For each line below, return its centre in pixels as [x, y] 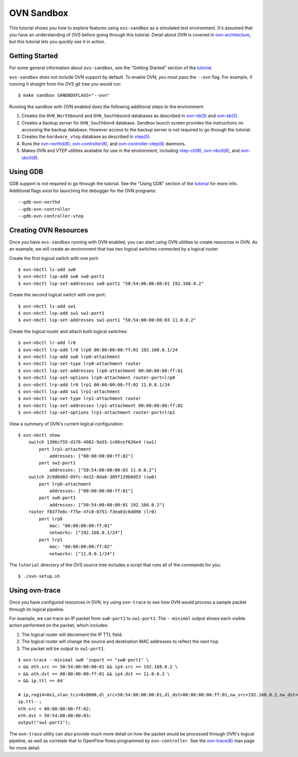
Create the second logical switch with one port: [58, 295]
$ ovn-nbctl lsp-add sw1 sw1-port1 [61, 313]
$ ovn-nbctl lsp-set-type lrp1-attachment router [80, 399]
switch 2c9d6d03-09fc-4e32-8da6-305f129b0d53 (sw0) [92, 477]
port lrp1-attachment [65, 449]
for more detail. [25, 748]
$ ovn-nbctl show [39, 435]
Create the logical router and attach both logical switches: [68, 331]
